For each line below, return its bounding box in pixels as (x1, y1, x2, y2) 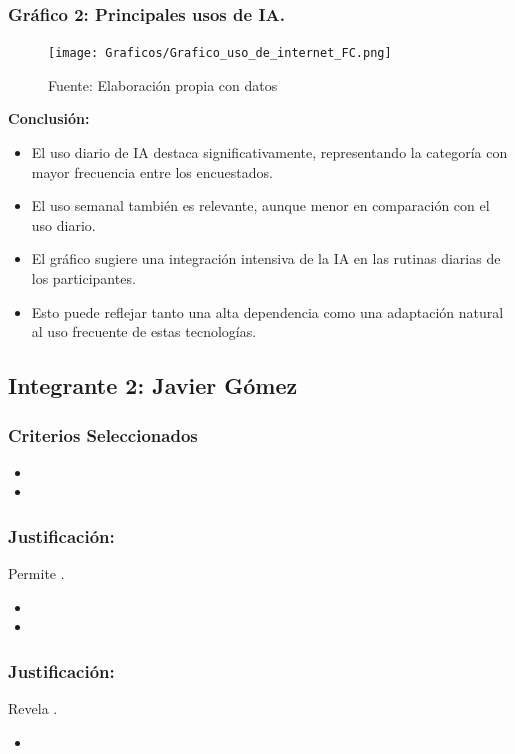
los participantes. (31, 268, 136, 289)
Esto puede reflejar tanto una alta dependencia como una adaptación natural (31, 301, 504, 322)
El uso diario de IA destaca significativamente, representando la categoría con (31, 142, 508, 163)
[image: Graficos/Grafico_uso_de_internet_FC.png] (48, 46, 392, 61)
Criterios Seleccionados (8, 422, 198, 447)
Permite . (8, 563, 65, 584)
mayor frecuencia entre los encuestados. (31, 161, 273, 182)
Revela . (8, 698, 58, 719)
